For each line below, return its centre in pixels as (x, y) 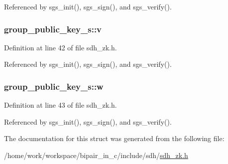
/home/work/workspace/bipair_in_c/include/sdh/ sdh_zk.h (96, 155)
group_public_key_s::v (53, 29)
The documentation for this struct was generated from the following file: (114, 138)
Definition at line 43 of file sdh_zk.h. (60, 105)
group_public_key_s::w (54, 86)
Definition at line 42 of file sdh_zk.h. (60, 47)
